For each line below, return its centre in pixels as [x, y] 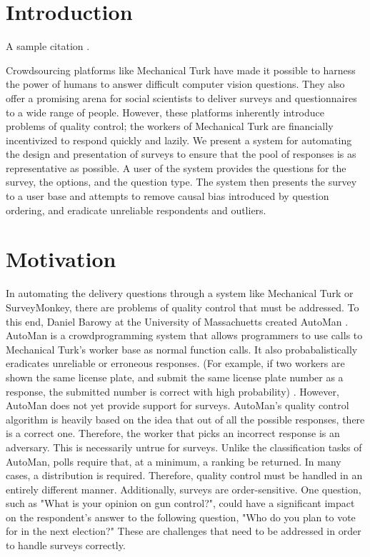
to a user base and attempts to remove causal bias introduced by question [167, 196]
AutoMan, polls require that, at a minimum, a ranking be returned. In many [174, 461]
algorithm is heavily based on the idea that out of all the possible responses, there [185, 419]
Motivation [61, 259]
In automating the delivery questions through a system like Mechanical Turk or [180, 293]
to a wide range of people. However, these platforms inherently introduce [165, 112]
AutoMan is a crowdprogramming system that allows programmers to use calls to [184, 335]
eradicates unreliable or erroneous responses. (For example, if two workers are [175, 363]
